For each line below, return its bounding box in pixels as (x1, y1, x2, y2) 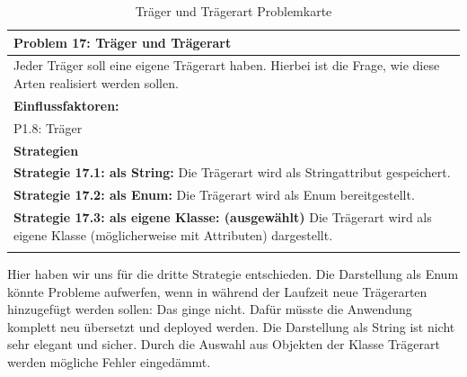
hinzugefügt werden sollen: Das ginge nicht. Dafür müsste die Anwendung (7, 300, 412, 319)
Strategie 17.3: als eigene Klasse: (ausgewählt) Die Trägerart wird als (13, 208, 432, 227)
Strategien (13, 140, 79, 159)
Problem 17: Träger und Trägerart (13, 32, 232, 51)
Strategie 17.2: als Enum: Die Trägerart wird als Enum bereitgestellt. (13, 185, 415, 204)
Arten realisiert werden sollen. (13, 74, 179, 93)
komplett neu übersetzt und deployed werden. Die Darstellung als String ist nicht (7, 317, 455, 336)
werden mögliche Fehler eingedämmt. (7, 353, 211, 371)
